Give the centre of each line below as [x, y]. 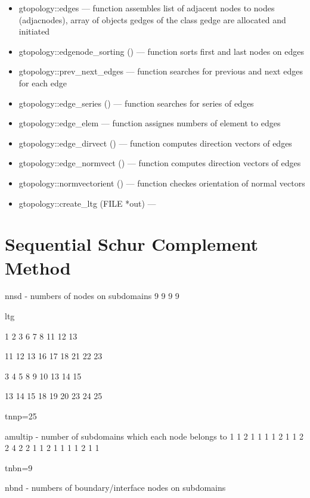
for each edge [43, 83]
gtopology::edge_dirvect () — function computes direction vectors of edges [155, 143]
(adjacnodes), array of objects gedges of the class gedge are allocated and [152, 19]
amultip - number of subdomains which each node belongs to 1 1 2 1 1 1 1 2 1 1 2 [154, 436]
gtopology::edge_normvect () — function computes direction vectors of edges [160, 163]
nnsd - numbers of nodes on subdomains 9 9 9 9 [92, 296]
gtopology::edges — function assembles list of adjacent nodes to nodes [147, 8]
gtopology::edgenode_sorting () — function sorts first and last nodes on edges [162, 51]
